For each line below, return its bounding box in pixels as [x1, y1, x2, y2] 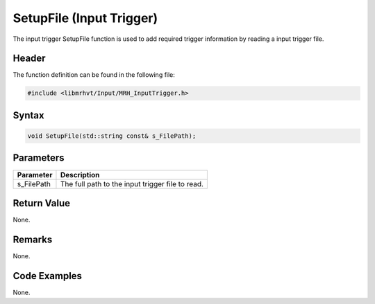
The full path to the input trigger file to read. [60, 179, 204, 188]
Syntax [12, 109, 44, 121]
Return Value [12, 197, 71, 209]
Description [60, 170, 100, 179]
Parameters [12, 152, 65, 164]
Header [12, 53, 46, 64]
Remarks [12, 233, 53, 245]
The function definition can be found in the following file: [12, 71, 175, 79]
